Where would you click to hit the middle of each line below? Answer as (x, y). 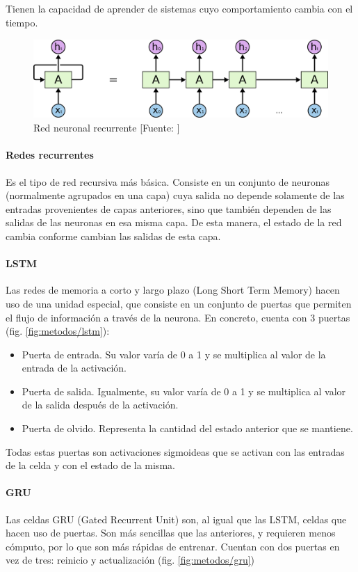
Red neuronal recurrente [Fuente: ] (107, 128)
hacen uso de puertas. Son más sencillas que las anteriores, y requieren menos (171, 533)
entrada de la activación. (74, 368)
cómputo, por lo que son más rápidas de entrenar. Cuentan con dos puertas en (173, 546)
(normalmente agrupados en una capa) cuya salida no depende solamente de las (175, 195)
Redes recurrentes (50, 155)
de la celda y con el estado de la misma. (90, 465)
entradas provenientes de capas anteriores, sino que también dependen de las (169, 208)
